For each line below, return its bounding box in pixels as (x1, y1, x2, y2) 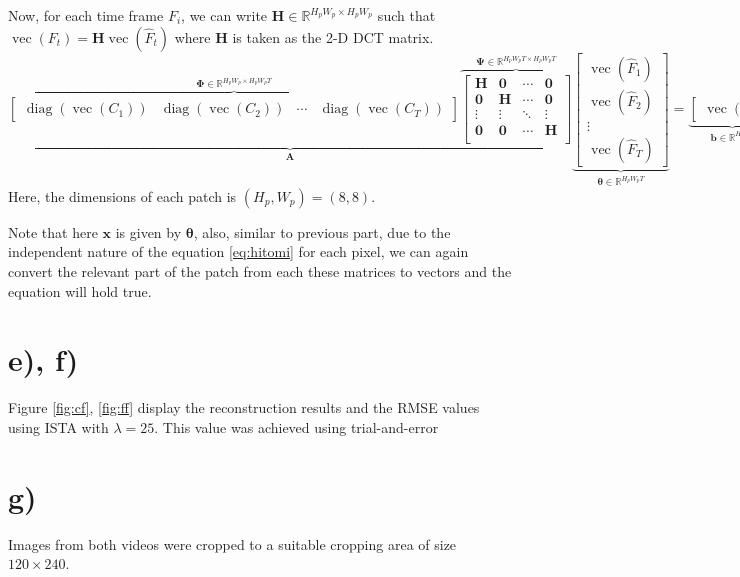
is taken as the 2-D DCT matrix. (232, 26, 434, 47)
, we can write (181, 5, 268, 25)
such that (377, 5, 436, 25)
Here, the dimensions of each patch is (8, 185, 237, 206)
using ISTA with (8, 416, 109, 437)
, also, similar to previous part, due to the (193, 221, 451, 242)
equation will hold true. (8, 280, 152, 301)
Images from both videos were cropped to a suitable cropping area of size (8, 533, 457, 554)
